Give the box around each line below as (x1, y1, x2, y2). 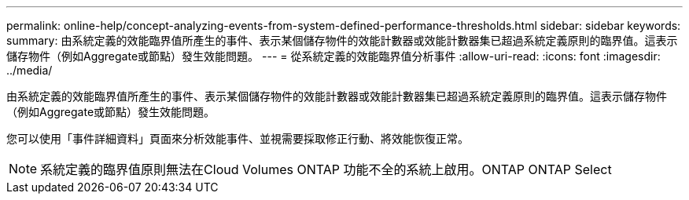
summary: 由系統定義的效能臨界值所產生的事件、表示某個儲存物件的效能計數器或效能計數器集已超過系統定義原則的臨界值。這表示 (6, 34, 678, 47)
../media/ (6, 64, 53, 77)
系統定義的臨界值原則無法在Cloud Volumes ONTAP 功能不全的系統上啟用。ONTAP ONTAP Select (40, 162, 612, 177)
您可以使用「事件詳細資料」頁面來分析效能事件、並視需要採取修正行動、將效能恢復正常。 (6, 132, 469, 145)
